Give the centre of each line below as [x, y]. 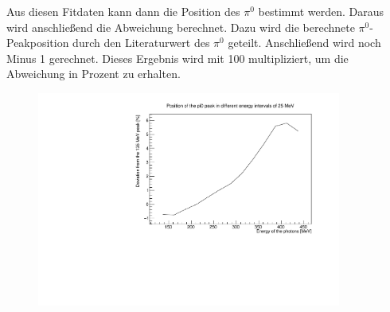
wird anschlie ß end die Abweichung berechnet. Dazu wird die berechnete [181, 27]
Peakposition [38, 43]
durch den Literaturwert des [141, 43]
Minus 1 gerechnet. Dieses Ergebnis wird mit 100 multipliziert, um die [177, 58]
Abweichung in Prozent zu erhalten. [94, 74]
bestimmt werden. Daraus [321, 11]
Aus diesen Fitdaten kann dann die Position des [123, 11]
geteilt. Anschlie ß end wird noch [304, 43]
